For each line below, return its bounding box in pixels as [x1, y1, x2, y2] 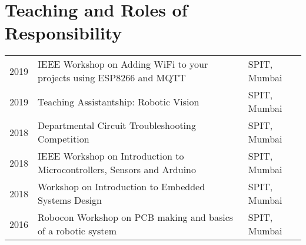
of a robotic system [38, 224, 117, 238]
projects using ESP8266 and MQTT [38, 71, 186, 85]
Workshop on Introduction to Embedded [38, 180, 205, 194]
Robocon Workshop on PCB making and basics [38, 210, 234, 224]
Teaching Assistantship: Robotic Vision [38, 94, 199, 108]
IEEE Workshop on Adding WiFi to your [38, 57, 208, 71]
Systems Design [38, 193, 102, 207]
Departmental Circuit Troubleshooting [38, 118, 196, 133]
